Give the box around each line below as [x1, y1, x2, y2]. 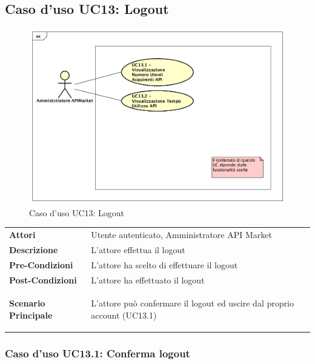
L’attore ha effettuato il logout [91, 273, 205, 286]
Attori [9, 228, 36, 240]
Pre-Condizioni [9, 258, 73, 271]
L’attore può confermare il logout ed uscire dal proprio [91, 297, 294, 309]
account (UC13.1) [91, 308, 157, 321]
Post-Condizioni [9, 273, 77, 286]
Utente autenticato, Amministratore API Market [91, 228, 272, 240]
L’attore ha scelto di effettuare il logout [91, 258, 238, 271]
